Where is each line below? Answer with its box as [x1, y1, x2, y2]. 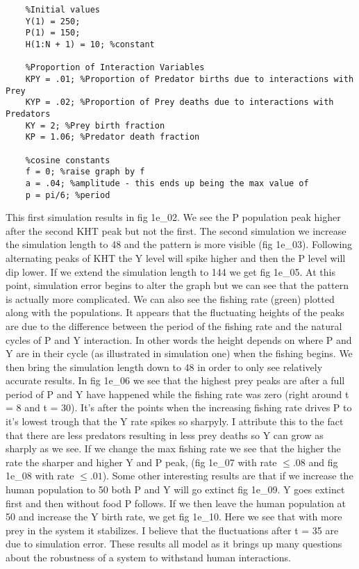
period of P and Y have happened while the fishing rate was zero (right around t [6, 386, 349, 401]
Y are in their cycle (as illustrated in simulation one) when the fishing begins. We [6, 346, 353, 361]
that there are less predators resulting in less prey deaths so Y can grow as [6, 427, 324, 442]
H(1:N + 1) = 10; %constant [25, 39, 155, 49]
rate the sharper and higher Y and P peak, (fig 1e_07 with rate [6, 454, 277, 469]
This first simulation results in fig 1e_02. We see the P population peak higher [6, 210, 341, 224]
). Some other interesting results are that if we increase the [102, 468, 353, 483]
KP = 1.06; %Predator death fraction [25, 132, 200, 142]
